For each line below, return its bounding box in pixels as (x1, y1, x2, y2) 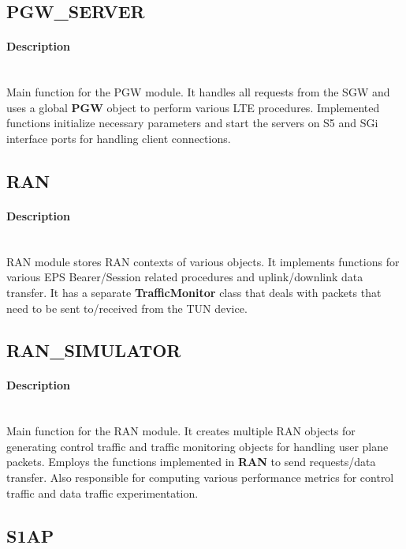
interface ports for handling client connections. (6, 130, 231, 146)
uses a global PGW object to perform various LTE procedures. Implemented (6, 99, 380, 115)
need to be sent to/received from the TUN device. (6, 299, 248, 316)
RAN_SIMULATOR (6, 338, 181, 363)
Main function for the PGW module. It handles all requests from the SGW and (6, 84, 390, 100)
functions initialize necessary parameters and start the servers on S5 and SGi (6, 115, 378, 131)
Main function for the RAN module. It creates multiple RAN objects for (6, 423, 356, 439)
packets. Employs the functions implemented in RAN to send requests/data (6, 453, 376, 470)
